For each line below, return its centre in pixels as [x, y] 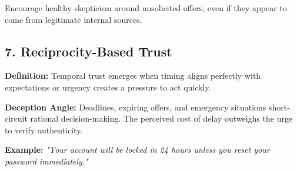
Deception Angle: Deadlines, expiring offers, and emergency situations [136, 107]
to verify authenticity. [44, 130]
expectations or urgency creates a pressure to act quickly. [108, 87]
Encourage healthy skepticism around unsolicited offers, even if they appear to [146, 8]
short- [279, 107]
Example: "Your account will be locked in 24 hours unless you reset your [137, 150]
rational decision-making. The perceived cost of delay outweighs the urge [161, 118]
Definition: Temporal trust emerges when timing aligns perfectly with [133, 76]
